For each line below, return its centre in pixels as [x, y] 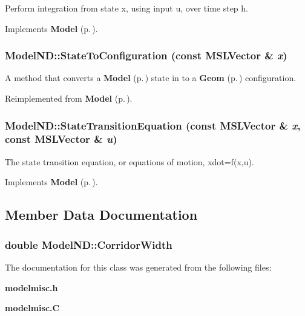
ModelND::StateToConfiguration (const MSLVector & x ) [146, 55]
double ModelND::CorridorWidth [89, 244]
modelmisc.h [31, 287]
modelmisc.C [32, 308]
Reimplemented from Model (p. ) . [69, 98]
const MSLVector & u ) [61, 139]
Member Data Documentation [101, 215]
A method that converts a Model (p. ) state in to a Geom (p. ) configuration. [151, 78]
